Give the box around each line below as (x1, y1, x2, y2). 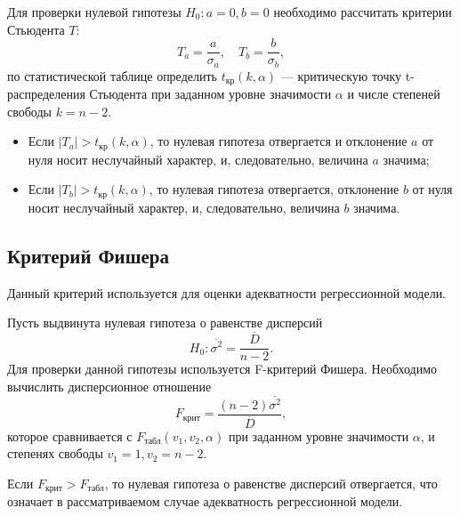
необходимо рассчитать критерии (273, 3, 452, 20)
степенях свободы (7, 444, 103, 463)
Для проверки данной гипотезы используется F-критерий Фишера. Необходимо (7, 359, 438, 378)
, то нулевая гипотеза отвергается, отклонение (149, 180, 399, 198)
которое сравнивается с (7, 426, 133, 445)
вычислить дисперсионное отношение (7, 376, 212, 395)
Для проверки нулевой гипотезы (7, 3, 182, 20)
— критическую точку (280, 66, 402, 85)
